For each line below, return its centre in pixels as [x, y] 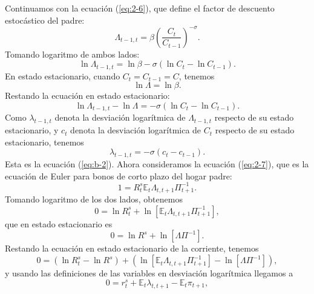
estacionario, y [32, 130]
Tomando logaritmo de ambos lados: [72, 54]
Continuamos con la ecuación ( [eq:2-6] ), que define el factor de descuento [140, 8]
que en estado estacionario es [59, 223]
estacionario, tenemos [44, 142]
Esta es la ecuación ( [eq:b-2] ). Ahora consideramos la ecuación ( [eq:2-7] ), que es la [157, 164]
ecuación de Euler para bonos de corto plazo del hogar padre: [119, 175]
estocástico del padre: [45, 20]
